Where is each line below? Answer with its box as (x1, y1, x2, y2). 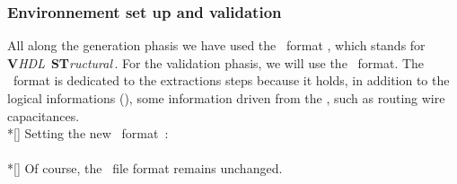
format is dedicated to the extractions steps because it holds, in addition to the (13, 71, 450, 90)
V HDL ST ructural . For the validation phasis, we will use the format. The (7, 53, 425, 72)
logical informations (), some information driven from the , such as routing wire (7, 89, 445, 107)
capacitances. (7, 106, 80, 125)
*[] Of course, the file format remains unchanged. (7, 159, 283, 178)
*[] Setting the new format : (7, 124, 169, 143)
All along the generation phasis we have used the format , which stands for (7, 36, 426, 55)
